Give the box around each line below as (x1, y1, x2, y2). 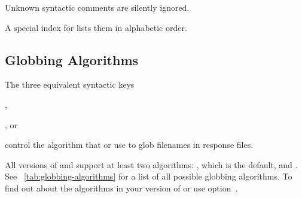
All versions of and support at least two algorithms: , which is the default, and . (5, 158, 298, 171)
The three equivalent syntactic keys (5, 78, 135, 91)
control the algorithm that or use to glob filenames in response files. (5, 138, 254, 151)
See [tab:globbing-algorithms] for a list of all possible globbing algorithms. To (5, 170, 292, 182)
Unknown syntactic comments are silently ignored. (5, 1, 190, 13)
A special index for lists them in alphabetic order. (5, 21, 187, 33)
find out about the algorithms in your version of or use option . (5, 181, 238, 194)
